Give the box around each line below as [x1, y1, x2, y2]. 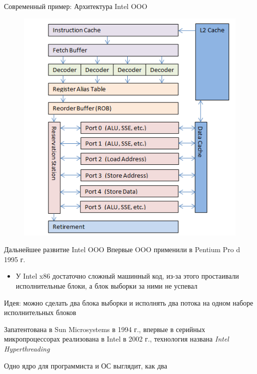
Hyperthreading [4, 343, 50, 354]
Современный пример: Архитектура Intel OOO [4, 1, 148, 11]
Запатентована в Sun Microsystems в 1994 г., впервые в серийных [4, 324, 205, 334]
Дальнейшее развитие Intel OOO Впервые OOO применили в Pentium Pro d [4, 244, 241, 255]
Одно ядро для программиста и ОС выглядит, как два [4, 360, 167, 371]
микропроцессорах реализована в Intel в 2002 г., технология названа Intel [4, 334, 229, 344]
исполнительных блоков [4, 307, 76, 318]
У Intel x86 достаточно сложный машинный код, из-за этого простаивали [15, 271, 239, 281]
